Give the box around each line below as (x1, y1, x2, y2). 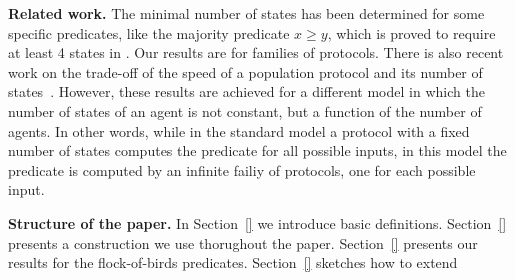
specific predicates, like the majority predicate (8, 22, 290, 43)
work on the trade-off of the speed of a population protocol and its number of (8, 61, 483, 82)
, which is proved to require (327, 22, 496, 43)
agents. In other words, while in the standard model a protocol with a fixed (8, 120, 470, 141)
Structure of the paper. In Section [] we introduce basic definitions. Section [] (8, 212, 507, 233)
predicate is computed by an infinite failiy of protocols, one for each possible (8, 159, 476, 180)
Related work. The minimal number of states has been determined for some (8, 3, 485, 23)
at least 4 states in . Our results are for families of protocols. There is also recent (8, 42, 504, 63)
